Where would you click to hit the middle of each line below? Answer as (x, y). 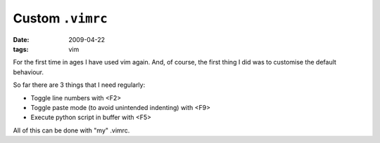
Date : (21, 39)
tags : (21, 49)
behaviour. (28, 72)
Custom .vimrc (61, 18)
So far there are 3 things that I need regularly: (79, 85)
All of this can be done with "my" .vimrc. (71, 130)
